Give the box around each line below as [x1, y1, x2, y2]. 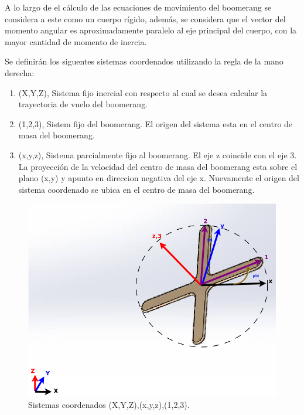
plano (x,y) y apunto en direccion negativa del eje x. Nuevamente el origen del [18, 172, 299, 184]
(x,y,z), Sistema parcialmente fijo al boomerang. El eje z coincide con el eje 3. [18, 148, 297, 161]
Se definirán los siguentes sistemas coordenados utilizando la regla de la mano [5, 55, 283, 67]
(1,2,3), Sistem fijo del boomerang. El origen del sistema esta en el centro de [18, 117, 293, 130]
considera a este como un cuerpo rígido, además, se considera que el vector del [5, 12, 286, 25]
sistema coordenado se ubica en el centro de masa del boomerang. [18, 183, 255, 195]
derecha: [5, 66, 35, 79]
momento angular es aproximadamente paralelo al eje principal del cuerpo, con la [5, 24, 297, 36]
